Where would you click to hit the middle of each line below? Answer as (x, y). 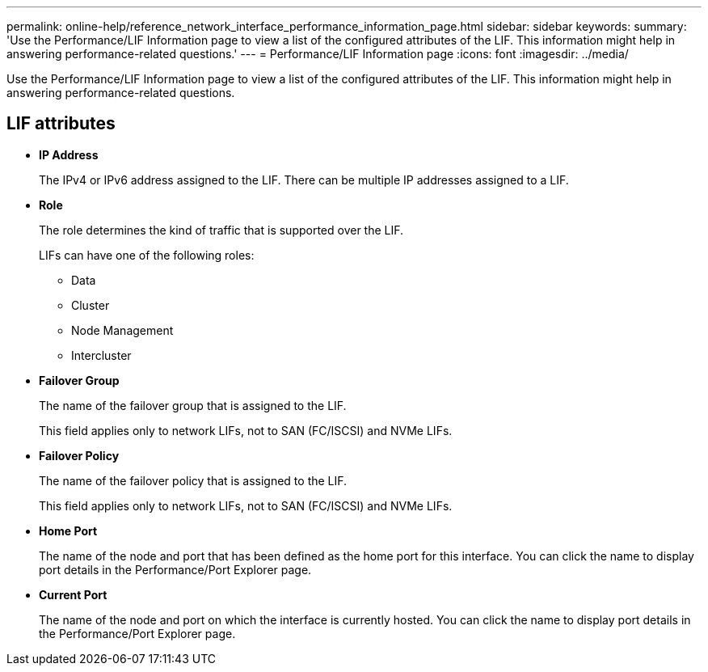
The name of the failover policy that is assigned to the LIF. (193, 480)
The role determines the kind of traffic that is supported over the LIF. (221, 230)
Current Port (73, 594)
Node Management (122, 330)
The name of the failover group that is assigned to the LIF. (193, 405)
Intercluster (101, 355)
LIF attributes (61, 124)
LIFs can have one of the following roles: (147, 255)
